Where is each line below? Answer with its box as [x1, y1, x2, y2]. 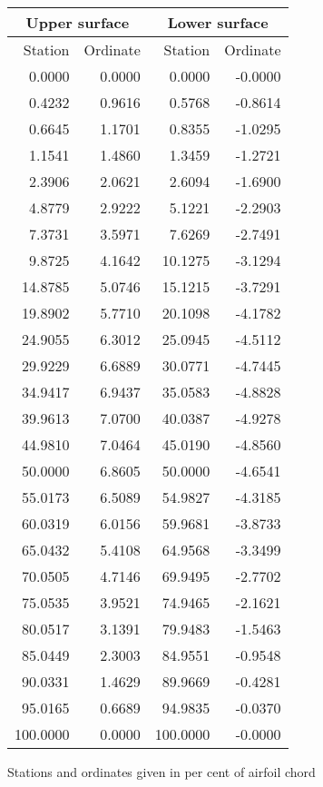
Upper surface [25, 12, 130, 33]
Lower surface [167, 12, 269, 33]
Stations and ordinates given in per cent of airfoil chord [7, 762, 316, 781]
